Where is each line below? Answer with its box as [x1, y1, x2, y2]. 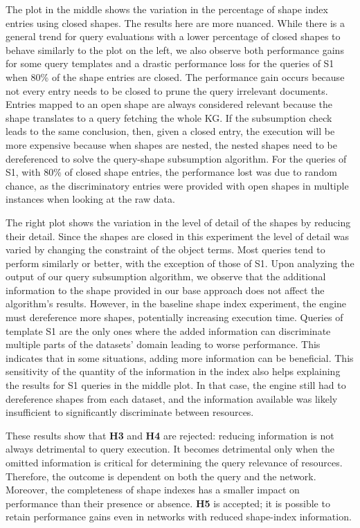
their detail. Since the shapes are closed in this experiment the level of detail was [6, 228, 349, 243]
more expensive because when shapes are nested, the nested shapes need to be [6, 137, 337, 152]
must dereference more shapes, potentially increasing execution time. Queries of [6, 310, 343, 325]
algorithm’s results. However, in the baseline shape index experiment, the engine [6, 296, 347, 311]
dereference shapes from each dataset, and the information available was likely [6, 391, 338, 406]
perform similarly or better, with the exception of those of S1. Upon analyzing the [6, 255, 354, 270]
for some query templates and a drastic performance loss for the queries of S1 [6, 56, 334, 71]
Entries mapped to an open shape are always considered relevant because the [6, 97, 333, 111]
